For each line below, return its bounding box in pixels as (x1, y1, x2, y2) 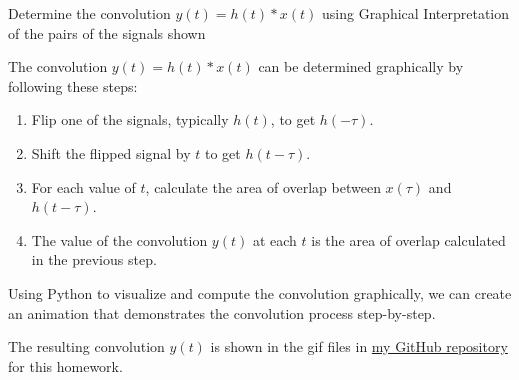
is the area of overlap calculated (311, 229, 506, 250)
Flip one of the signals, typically (31, 109, 229, 130)
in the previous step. (31, 249, 157, 270)
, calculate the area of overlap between (145, 176, 381, 197)
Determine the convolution (8, 3, 171, 23)
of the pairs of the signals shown (8, 22, 206, 43)
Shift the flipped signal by (31, 142, 191, 163)
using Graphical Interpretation (322, 3, 510, 23)
